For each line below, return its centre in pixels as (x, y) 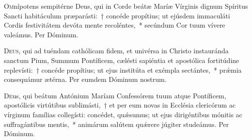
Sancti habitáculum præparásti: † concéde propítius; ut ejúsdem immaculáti (117, 15)
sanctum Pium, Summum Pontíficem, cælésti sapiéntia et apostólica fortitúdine (122, 60)
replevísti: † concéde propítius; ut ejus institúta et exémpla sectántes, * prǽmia (123, 70)
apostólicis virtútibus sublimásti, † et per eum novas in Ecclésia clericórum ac (120, 105)
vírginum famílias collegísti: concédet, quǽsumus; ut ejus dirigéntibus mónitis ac (123, 114)
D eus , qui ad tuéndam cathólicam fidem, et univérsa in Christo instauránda (116, 51)
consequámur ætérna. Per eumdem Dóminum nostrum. (85, 79)
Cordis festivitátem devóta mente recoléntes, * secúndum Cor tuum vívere (115, 25)
